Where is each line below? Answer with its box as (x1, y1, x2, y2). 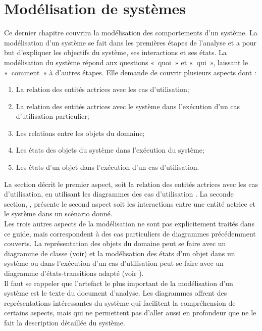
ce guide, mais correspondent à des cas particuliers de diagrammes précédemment (4, 228, 256, 239)
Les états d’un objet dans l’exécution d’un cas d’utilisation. (16, 162, 199, 172)
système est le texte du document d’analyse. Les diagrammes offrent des (4, 288, 227, 298)
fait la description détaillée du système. (4, 317, 125, 327)
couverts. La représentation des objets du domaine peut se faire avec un (4, 238, 226, 249)
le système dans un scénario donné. (4, 208, 113, 219)
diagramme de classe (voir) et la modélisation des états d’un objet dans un (4, 248, 235, 258)
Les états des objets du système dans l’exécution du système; (16, 145, 204, 155)
